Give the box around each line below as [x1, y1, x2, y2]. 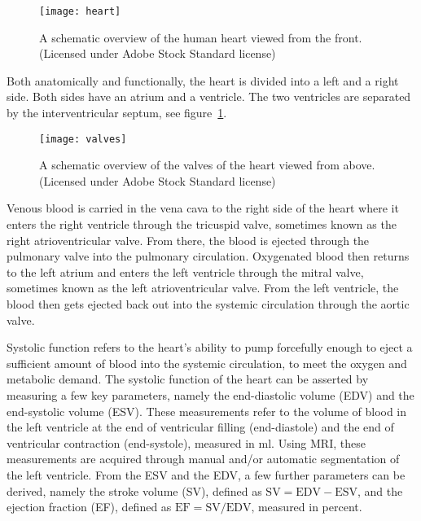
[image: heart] [39, 6, 121, 17]
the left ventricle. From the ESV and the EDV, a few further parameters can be [7, 466, 406, 483]
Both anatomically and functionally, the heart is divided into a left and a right [7, 72, 399, 89]
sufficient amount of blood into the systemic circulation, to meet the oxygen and [7, 354, 407, 371]
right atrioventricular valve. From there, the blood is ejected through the [7, 231, 370, 248]
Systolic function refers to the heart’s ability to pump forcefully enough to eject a [7, 339, 413, 356]
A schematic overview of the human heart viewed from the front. [39, 28, 362, 46]
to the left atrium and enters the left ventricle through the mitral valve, [7, 263, 364, 280]
